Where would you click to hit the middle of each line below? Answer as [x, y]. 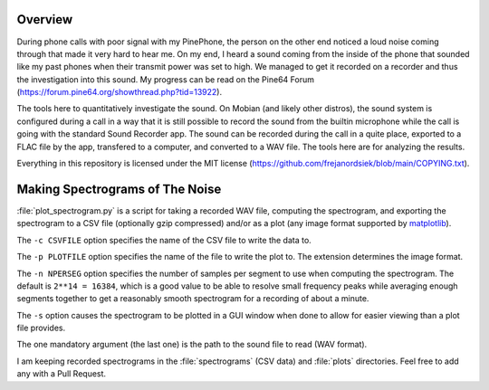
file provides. [41, 328]
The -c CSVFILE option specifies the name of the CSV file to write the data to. [164, 240]
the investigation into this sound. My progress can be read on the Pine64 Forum [165, 79]
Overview [45, 19]
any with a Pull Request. [62, 374]
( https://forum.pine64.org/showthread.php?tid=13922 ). [119, 92]
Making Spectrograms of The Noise [119, 189]
